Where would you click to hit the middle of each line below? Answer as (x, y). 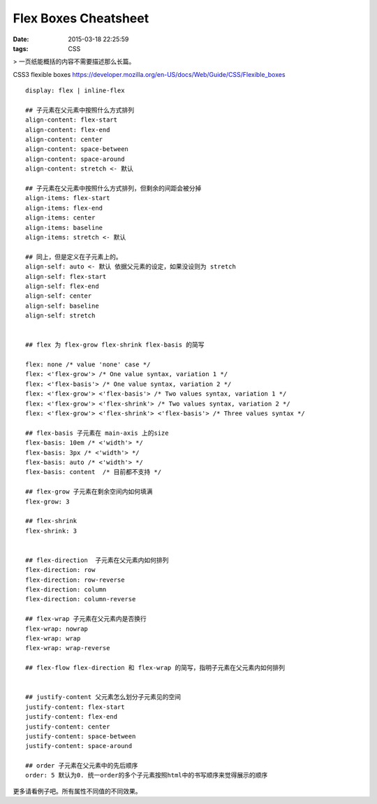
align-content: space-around (75, 159)
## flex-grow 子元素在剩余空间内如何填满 (89, 492)
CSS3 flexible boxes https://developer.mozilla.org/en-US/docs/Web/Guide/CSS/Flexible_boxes (149, 74)
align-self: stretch (60, 316)
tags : (21, 48)
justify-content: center (68, 726)
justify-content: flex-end (72, 717)
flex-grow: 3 (47, 501)
